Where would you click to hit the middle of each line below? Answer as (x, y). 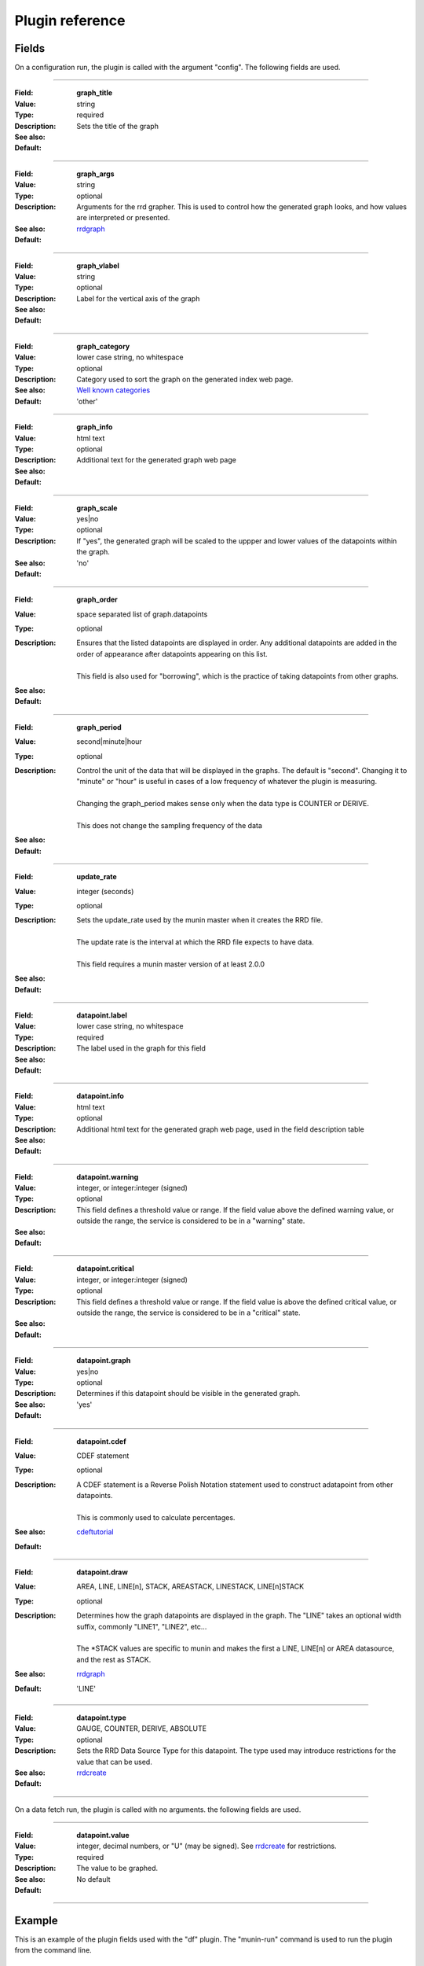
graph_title (95, 93)
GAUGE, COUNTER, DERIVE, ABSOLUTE (142, 1729)
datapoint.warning (108, 1176)
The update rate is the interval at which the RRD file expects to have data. (195, 942)
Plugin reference (70, 20)
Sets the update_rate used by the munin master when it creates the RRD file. (200, 920)
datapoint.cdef (101, 1441)
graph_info (95, 427)
